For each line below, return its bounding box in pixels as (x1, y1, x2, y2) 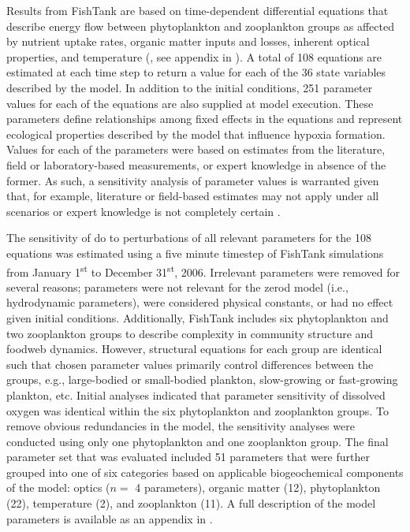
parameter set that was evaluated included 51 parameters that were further (6, 448, 370, 465)
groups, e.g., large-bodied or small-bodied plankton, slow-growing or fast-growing (6, 371, 398, 388)
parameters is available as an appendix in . (6, 510, 213, 526)
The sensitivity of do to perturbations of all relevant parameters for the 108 (6, 229, 371, 246)
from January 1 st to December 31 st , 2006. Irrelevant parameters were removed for (6, 261, 400, 280)
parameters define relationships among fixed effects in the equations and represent (6, 110, 403, 127)
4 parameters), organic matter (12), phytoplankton (135, 479, 381, 496)
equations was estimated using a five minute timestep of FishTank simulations (6, 244, 384, 261)
